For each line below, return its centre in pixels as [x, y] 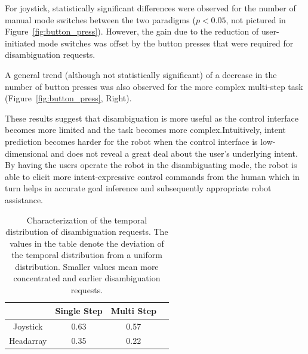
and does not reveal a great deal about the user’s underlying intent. [174, 153]
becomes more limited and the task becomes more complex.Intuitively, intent [145, 130]
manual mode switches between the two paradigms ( [100, 19]
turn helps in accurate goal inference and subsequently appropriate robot [138, 188]
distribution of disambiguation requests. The [87, 232]
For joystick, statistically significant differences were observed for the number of [150, 8]
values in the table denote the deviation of [87, 243]
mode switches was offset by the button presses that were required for [166, 43]
